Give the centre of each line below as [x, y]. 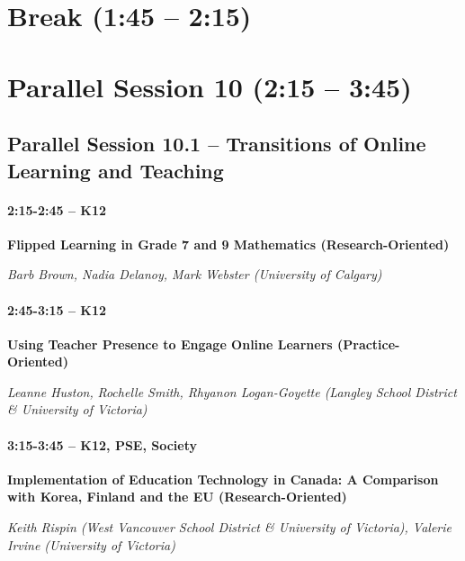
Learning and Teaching [116, 170]
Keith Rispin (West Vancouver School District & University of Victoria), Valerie [230, 527]
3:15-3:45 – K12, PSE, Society [103, 444]
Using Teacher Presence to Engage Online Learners [170, 344]
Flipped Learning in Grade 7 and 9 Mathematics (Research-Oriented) [228, 244]
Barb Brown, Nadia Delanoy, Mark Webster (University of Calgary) [195, 274]
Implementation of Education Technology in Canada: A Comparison [223, 479]
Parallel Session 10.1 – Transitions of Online [217, 144]
